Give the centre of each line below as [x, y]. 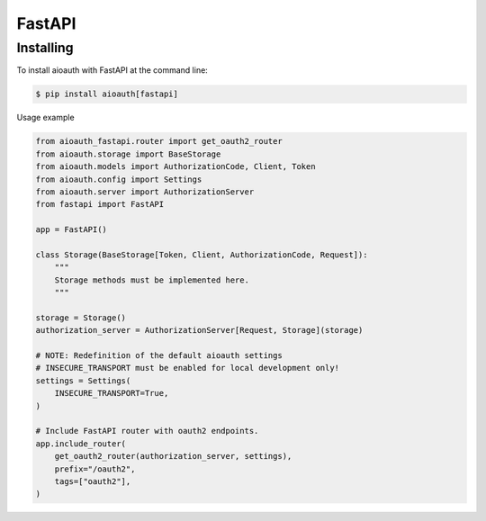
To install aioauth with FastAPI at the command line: [112, 70]
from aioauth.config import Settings [119, 179]
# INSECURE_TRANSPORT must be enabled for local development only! [188, 368]
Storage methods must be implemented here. [152, 280]
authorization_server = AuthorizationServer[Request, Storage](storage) [199, 330]
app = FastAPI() [72, 230]
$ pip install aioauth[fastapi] [107, 94]
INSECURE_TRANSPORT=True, [112, 393]
